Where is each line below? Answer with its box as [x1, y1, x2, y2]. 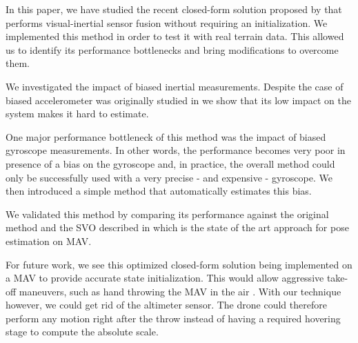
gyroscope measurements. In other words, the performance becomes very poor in [6, 143, 346, 157]
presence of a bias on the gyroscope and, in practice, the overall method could [6, 156, 335, 170]
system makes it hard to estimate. [6, 106, 149, 121]
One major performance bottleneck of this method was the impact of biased [6, 129, 326, 144]
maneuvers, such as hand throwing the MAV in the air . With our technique [19, 284, 341, 298]
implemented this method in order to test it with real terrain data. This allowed [6, 29, 344, 43]
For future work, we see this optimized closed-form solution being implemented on [6, 257, 352, 271]
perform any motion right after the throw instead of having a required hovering [6, 311, 341, 325]
